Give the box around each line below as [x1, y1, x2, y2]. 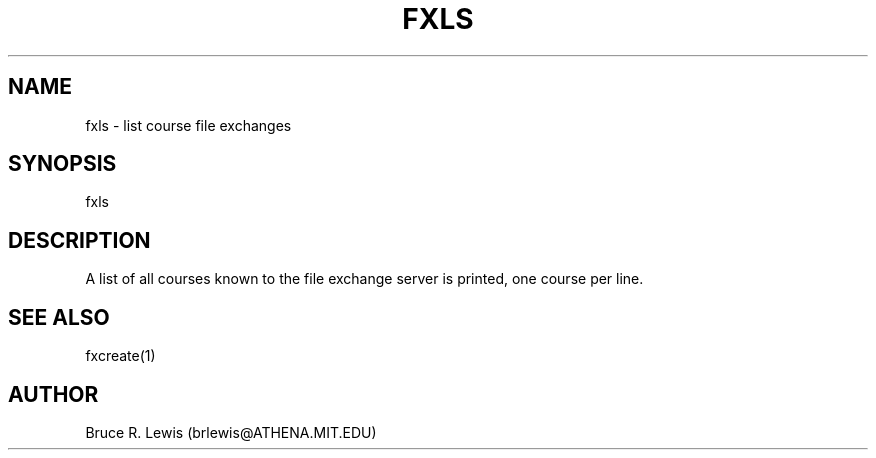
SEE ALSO [8, 304, 110, 330]
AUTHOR [8, 381, 99, 407]
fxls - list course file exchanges [85, 116, 292, 134]
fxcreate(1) [85, 347, 156, 365]
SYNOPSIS [8, 151, 117, 177]
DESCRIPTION [8, 227, 151, 253]
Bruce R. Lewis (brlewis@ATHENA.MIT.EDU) [85, 423, 377, 441]
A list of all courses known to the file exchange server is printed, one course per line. [85, 270, 644, 288]
